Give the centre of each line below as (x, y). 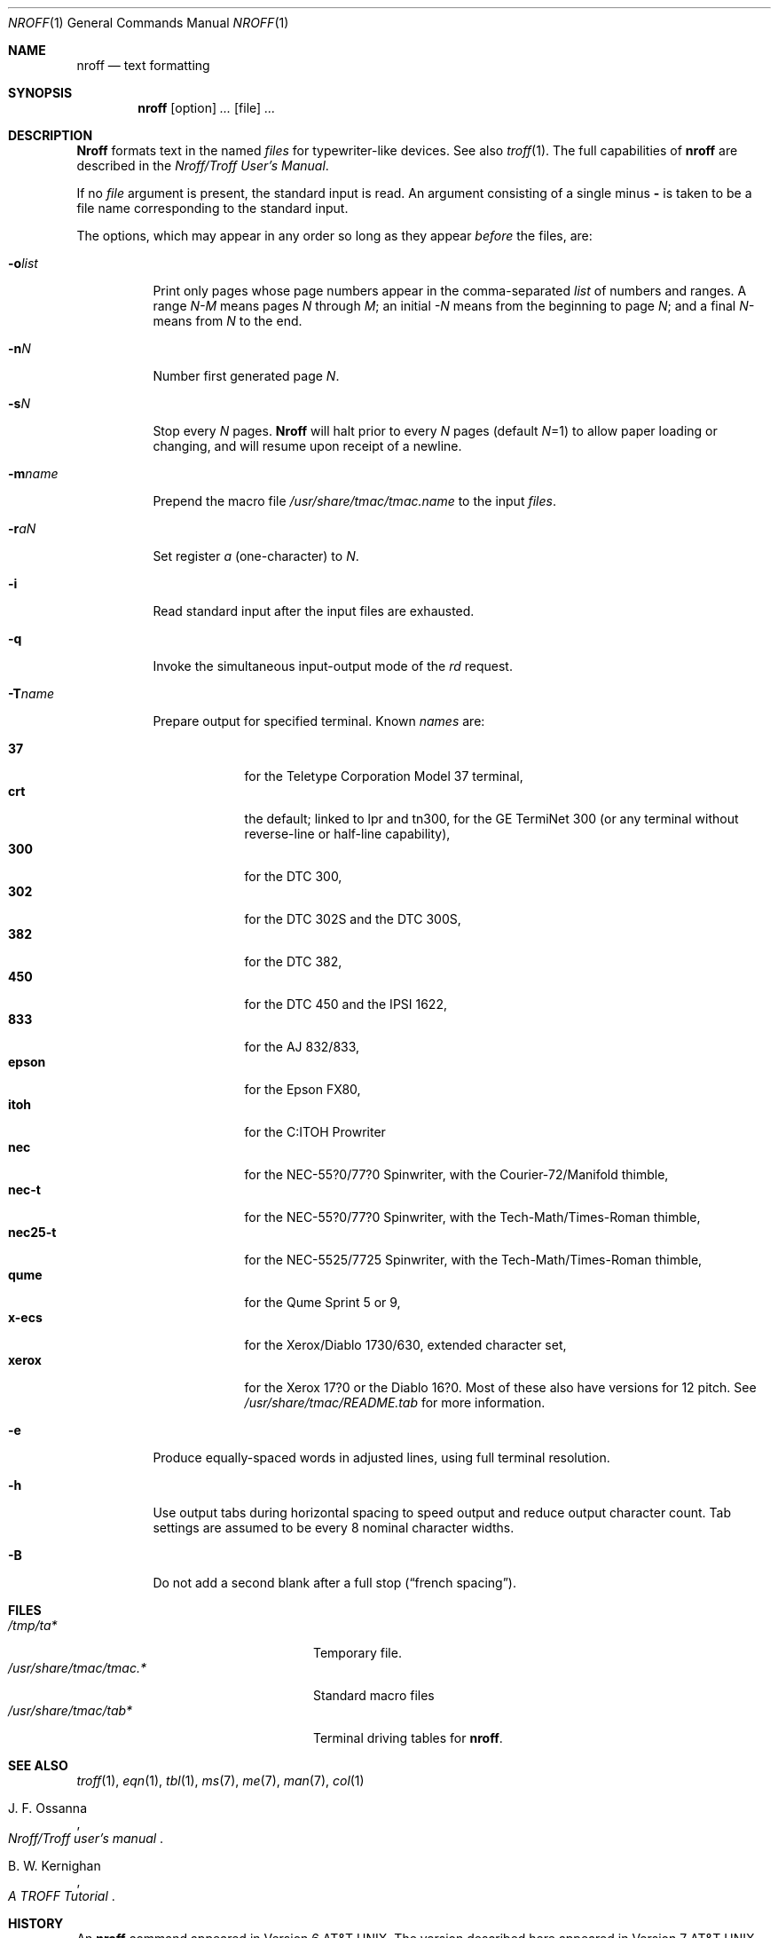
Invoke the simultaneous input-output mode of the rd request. (333, 666)
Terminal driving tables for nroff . (408, 1738)
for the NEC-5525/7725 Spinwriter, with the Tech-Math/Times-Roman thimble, (473, 1260)
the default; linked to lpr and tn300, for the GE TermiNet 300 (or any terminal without (491, 819)
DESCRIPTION (51, 135)
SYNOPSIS (40, 93)
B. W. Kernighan (55, 1866)
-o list (23, 263)
